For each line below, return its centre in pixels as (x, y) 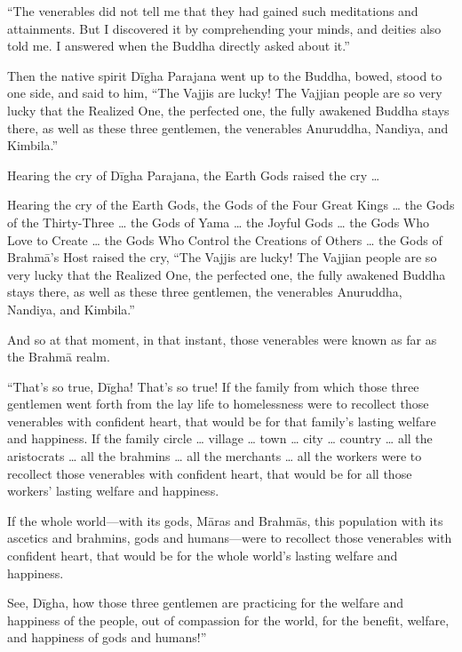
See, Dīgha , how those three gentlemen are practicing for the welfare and (206, 603)
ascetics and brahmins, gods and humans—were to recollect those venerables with (230, 538)
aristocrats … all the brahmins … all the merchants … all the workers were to (215, 456)
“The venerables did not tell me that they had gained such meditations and (213, 11)
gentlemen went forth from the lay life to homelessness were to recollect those (218, 404)
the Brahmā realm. (59, 357)
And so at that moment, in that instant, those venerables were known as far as (222, 339)
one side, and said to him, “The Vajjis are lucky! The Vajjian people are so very (225, 93)
